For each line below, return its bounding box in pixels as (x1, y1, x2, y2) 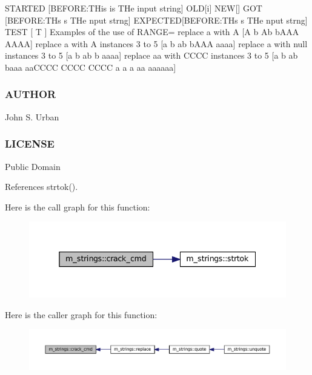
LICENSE (5, 136, 55, 151)
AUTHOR (5, 86, 56, 102)
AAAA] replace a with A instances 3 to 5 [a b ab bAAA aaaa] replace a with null (5, 37, 308, 50)
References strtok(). (5, 180, 78, 193)
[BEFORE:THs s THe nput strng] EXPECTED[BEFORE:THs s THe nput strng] (5, 13, 308, 26)
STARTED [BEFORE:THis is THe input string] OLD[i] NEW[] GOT (5, 2, 262, 14)
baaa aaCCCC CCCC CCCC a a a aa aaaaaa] (5, 60, 176, 73)
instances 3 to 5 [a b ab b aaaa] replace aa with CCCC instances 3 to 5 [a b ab (5, 49, 298, 62)
